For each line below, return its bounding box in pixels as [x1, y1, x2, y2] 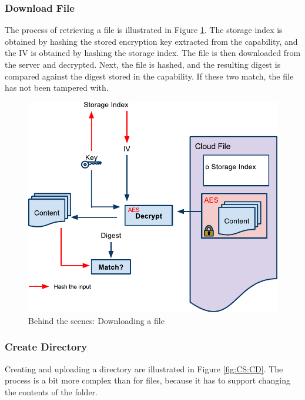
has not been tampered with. [5, 81, 109, 94]
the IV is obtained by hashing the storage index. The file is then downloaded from [5, 47, 301, 59]
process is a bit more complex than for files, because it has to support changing [5, 374, 291, 386]
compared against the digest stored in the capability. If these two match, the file [5, 70, 294, 82]
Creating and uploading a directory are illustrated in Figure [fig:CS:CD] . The [5, 362, 283, 375]
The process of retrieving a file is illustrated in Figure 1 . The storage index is [5, 24, 283, 36]
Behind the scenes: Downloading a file [28, 314, 165, 326]
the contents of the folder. [5, 385, 98, 398]
